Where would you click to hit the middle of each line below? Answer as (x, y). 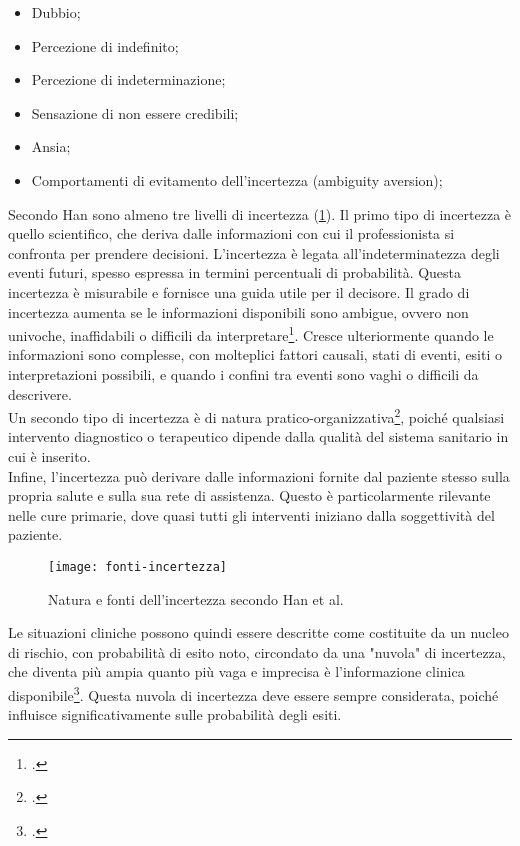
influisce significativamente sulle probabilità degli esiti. (175, 714)
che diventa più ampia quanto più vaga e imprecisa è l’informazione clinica (236, 671)
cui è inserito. (49, 456)
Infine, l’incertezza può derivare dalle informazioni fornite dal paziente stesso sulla (259, 475)
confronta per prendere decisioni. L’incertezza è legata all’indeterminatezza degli (254, 252)
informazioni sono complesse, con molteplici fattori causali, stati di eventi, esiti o (255, 354)
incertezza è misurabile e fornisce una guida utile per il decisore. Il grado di (239, 291)
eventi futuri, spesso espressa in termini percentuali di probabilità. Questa (235, 272)
